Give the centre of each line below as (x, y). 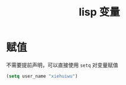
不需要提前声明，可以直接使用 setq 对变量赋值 (62, 65)
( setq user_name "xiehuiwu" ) (42, 76)
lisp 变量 (99, 12)
